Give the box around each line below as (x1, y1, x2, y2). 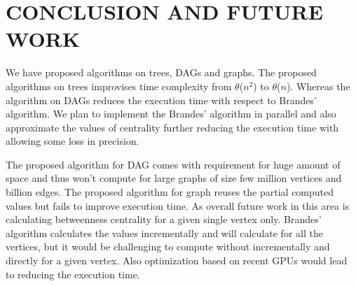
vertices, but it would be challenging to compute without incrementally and (6, 239, 330, 254)
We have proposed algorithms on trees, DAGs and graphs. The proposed (6, 65, 317, 80)
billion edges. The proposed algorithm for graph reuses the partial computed (6, 185, 334, 199)
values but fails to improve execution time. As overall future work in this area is (6, 198, 350, 213)
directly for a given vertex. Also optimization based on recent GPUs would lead (6, 253, 348, 268)
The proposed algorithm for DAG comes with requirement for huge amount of (6, 157, 341, 171)
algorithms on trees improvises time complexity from (6, 78, 232, 93)
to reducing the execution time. (6, 266, 140, 281)
